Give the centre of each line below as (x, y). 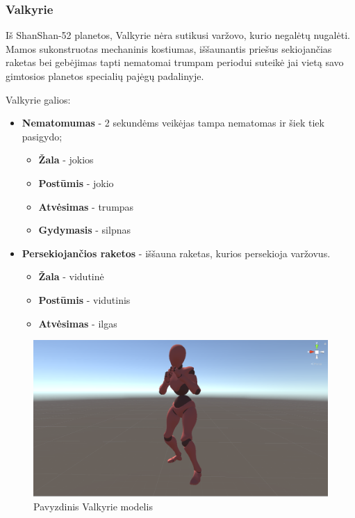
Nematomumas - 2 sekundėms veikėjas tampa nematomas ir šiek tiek (173, 123)
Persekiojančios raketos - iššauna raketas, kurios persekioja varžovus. (176, 253)
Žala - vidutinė (71, 276)
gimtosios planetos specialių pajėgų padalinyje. (105, 76)
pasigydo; (42, 136)
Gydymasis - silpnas (84, 230)
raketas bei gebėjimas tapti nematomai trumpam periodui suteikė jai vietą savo (175, 62)
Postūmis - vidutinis (84, 299)
